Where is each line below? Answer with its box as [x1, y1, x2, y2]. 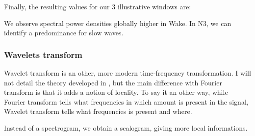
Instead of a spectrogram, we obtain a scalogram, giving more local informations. [4, 122, 248, 133]
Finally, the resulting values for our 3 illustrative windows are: [4, 1, 191, 11]
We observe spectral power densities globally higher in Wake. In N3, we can [4, 18, 231, 28]
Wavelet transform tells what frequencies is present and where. [4, 106, 192, 116]
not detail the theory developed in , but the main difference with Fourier [4, 77, 222, 87]
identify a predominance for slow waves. [4, 27, 124, 38]
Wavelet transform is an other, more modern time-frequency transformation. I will [4, 68, 251, 78]
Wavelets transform [4, 48, 83, 60]
